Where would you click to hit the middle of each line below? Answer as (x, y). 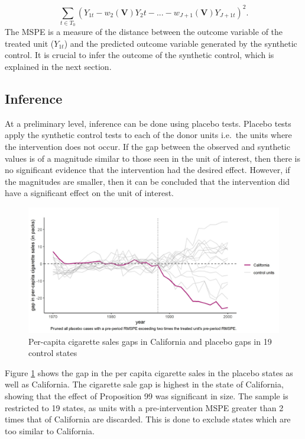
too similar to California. (50, 430)
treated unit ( (30, 43)
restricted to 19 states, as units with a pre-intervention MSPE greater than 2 (144, 407)
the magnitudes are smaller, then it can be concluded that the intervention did (147, 181)
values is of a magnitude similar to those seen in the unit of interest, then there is (152, 158)
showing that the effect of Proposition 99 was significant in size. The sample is (147, 395)
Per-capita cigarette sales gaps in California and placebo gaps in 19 (150, 341)
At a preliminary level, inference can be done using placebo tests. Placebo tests (148, 123)
